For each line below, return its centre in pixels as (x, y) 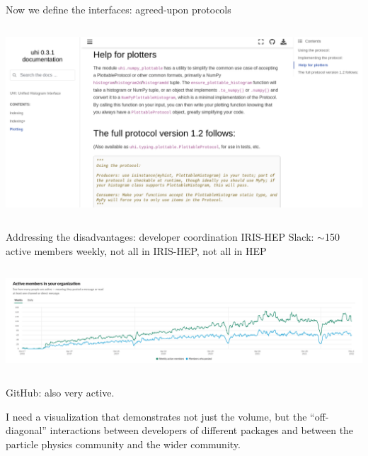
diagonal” (26, 430)
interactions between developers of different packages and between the (202, 430)
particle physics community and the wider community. (123, 444)
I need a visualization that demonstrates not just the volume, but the (156, 416)
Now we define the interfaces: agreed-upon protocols (119, 9)
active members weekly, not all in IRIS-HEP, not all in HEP (136, 250)
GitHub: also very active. (60, 393)
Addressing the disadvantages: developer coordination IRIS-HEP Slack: (160, 237)
